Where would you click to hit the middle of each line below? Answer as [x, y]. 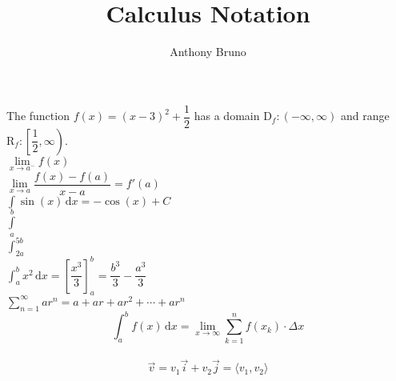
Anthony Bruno [208, 52]
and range [365, 116]
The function [38, 116]
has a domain [227, 116]
